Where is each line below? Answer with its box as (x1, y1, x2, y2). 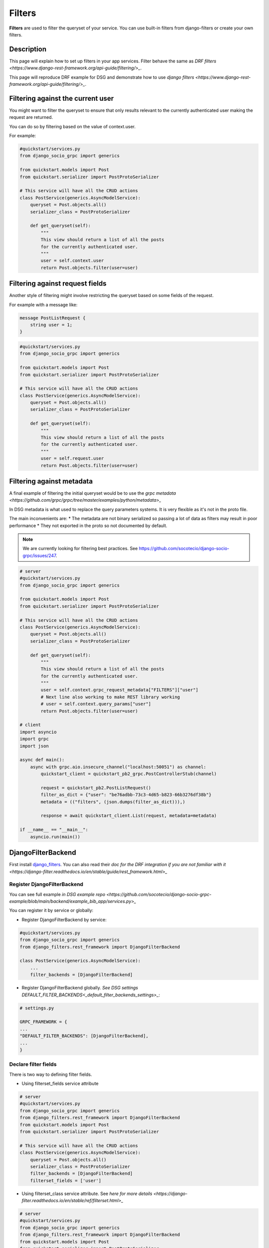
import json (19, 743, 49, 749)
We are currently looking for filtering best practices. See (22, 546, 138, 552)
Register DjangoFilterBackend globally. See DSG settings (21, 985, 138, 991)
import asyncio (19, 729, 57, 735)
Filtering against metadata (9, 477, 93, 485)
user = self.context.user (40, 258, 104, 264)
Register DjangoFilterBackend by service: (21, 917, 107, 923)
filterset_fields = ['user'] (30, 1178, 102, 1183)
